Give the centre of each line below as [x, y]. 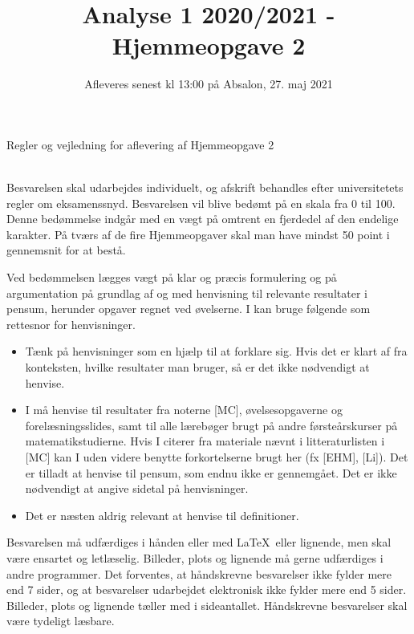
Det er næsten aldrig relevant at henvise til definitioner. [162, 515]
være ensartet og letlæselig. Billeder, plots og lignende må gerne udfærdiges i [195, 557]
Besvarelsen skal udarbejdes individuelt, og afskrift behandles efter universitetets [205, 187]
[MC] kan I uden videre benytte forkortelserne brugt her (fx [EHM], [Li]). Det [217, 457]
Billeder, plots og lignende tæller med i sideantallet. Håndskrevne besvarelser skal [207, 605]
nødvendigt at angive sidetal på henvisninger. [137, 488]
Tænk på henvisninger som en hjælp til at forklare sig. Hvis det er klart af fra [216, 351]
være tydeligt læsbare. [61, 621]
